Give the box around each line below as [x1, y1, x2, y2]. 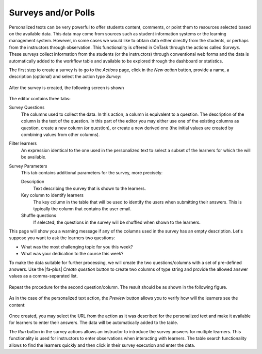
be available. [21, 154, 47, 160]
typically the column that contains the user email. [33, 206, 132, 212]
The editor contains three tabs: [9, 96, 71, 102]
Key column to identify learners [21, 192, 84, 198]
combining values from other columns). [21, 132, 100, 138]
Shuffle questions [21, 213, 57, 218]
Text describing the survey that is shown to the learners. [33, 185, 146, 191]
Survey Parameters [9, 163, 48, 169]
